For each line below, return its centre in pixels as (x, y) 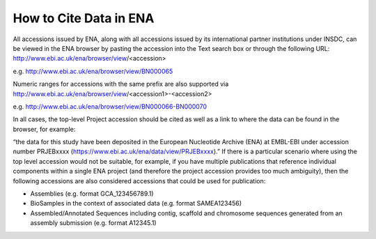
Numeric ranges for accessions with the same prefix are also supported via (121, 84)
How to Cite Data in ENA (84, 18)
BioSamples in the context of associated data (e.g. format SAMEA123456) (136, 203)
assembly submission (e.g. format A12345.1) (93, 223)
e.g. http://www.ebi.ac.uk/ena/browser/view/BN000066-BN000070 (110, 106)
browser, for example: (44, 129)
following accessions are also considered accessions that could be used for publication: (139, 180)
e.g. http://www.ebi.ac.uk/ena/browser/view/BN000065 (93, 71)
